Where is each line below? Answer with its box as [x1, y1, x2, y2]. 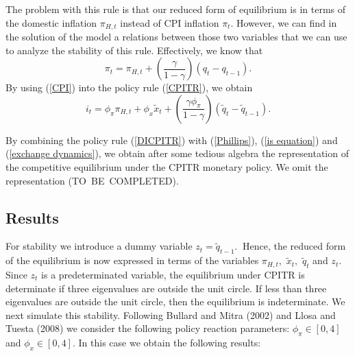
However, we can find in [236, 15, 337, 29]
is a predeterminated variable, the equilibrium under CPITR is [41, 268, 305, 281]
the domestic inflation [5, 15, 97, 29]
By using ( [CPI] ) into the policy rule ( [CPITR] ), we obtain [5, 80, 253, 95]
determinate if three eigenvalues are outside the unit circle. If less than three [5, 281, 327, 295]
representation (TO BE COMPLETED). [5, 173, 179, 187]
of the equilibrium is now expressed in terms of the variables [5, 253, 259, 268]
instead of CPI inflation [120, 15, 219, 29]
